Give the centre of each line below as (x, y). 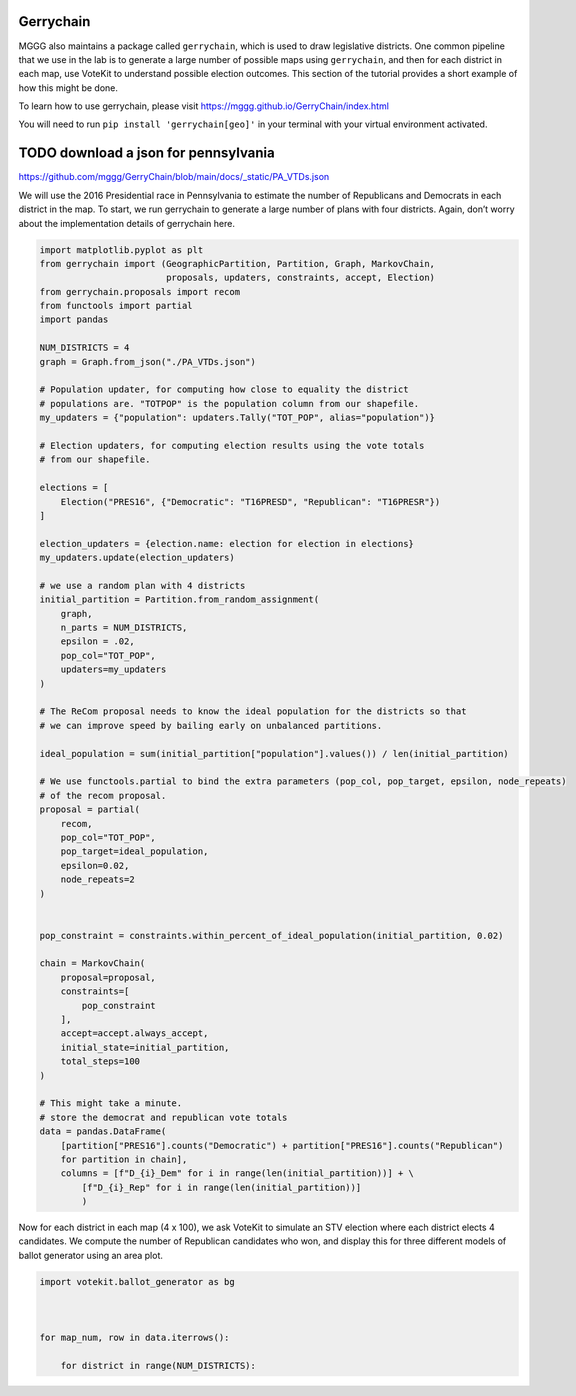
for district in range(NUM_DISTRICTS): (158, 1366)
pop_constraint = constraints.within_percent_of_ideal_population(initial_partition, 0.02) (271, 935)
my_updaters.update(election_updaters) (137, 558)
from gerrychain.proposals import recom (139, 291)
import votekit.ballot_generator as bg (137, 1281)
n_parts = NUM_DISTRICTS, (124, 628)
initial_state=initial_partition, (145, 1047)
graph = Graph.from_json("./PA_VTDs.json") (148, 361)
